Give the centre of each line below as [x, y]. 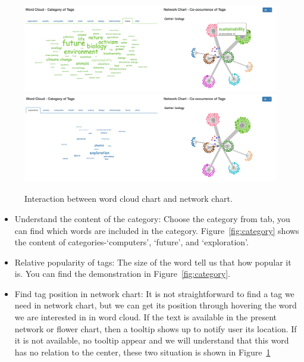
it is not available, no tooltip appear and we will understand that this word [152, 340]
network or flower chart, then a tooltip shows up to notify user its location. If [156, 328]
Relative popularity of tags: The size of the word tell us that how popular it [153, 262]
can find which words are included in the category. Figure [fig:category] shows [157, 230]
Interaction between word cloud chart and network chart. [129, 199]
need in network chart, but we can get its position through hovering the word [156, 305]
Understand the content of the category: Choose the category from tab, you [152, 218]
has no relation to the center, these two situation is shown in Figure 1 [142, 352]
